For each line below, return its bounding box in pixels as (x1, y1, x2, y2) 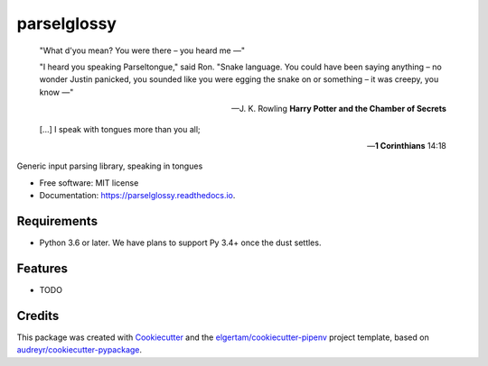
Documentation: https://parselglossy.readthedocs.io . (39, 190, 236, 201)
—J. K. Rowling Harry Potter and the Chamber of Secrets (230, 104, 446, 114)
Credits (16, 307, 60, 324)
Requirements (16, 213, 99, 229)
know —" (39, 87, 74, 97)
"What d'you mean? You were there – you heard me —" (39, 45, 246, 56)
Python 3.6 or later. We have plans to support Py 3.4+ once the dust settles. (39, 237, 322, 248)
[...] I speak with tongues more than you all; (39, 124, 201, 134)
